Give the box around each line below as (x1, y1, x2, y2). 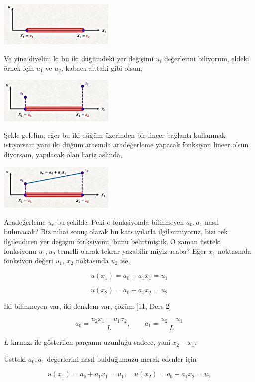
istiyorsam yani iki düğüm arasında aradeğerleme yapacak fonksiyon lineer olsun (4, 139, 249, 150)
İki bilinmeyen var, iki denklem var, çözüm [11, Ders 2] (4, 301, 171, 311)
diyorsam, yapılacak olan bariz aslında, (4, 149, 122, 159)
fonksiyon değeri (4, 255, 53, 265)
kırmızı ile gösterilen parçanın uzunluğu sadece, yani (11, 337, 170, 347)
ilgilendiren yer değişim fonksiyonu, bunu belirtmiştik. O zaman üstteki (4, 236, 221, 246)
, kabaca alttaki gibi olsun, (61, 63, 143, 73)
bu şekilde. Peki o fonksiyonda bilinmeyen (57, 216, 184, 227)
